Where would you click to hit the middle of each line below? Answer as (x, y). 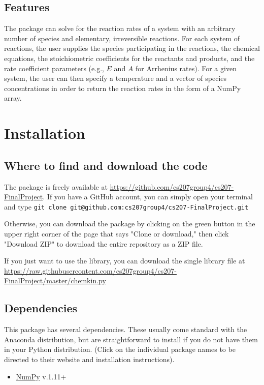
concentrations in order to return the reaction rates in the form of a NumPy (123, 88)
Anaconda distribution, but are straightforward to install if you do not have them (131, 339)
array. (13, 98)
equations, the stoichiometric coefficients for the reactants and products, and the (129, 58)
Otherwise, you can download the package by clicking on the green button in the (130, 224)
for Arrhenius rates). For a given (186, 68)
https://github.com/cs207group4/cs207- (172, 186)
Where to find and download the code (106, 165)
